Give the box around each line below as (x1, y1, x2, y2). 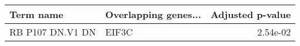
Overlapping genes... (105, 8, 201, 21)
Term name (9, 8, 64, 21)
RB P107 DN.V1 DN (9, 25, 96, 38)
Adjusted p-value (210, 8, 291, 21)
